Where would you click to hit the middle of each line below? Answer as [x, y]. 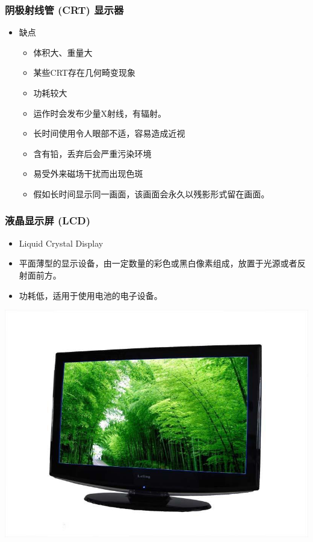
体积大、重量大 [63, 52]
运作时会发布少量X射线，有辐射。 [100, 113]
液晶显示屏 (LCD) [48, 220]
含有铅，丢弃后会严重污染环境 [92, 153]
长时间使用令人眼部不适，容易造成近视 [109, 133]
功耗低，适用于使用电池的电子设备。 [91, 295]
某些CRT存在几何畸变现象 [84, 72]
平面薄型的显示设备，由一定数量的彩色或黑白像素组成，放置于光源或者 [158, 263]
